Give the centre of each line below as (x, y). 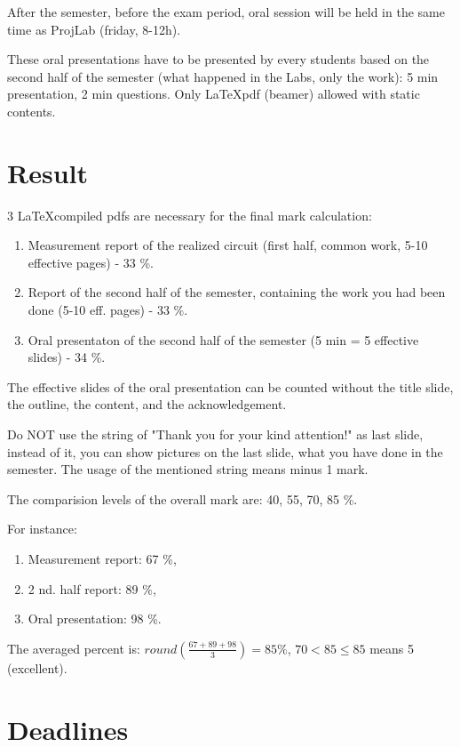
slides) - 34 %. (67, 357)
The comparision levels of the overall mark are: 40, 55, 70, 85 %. (182, 498)
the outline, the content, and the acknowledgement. (147, 404)
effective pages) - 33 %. (91, 262)
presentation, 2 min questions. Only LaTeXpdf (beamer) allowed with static (214, 94)
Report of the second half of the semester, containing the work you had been (237, 292)
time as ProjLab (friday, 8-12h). (94, 29)
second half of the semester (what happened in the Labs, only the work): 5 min (223, 76)
